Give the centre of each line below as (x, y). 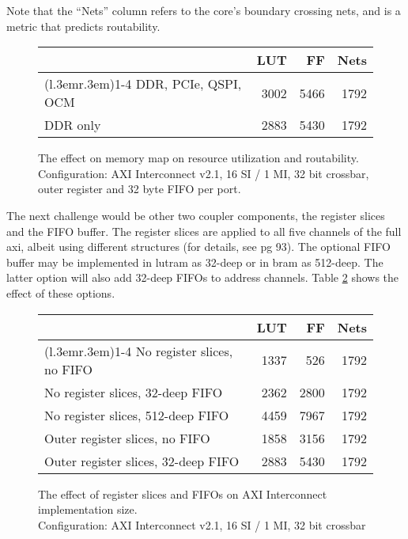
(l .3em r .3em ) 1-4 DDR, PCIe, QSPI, (143, 84)
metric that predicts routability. (83, 26)
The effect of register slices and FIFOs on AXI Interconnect (183, 493)
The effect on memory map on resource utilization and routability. (198, 158)
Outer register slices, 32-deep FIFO (142, 461)
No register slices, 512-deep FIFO (137, 415)
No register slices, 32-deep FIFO (134, 392)
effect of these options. (61, 292)
